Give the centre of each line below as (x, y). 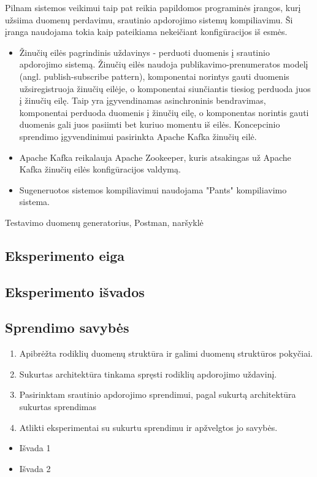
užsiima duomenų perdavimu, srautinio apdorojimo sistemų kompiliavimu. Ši (149, 19)
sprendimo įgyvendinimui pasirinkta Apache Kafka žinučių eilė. (138, 136)
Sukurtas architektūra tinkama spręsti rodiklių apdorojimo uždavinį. (148, 374)
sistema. (34, 202)
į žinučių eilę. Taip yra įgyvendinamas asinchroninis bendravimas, (143, 100)
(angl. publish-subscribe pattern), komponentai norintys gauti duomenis (154, 76)
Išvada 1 (35, 448)
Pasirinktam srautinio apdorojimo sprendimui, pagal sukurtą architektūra (158, 394)
